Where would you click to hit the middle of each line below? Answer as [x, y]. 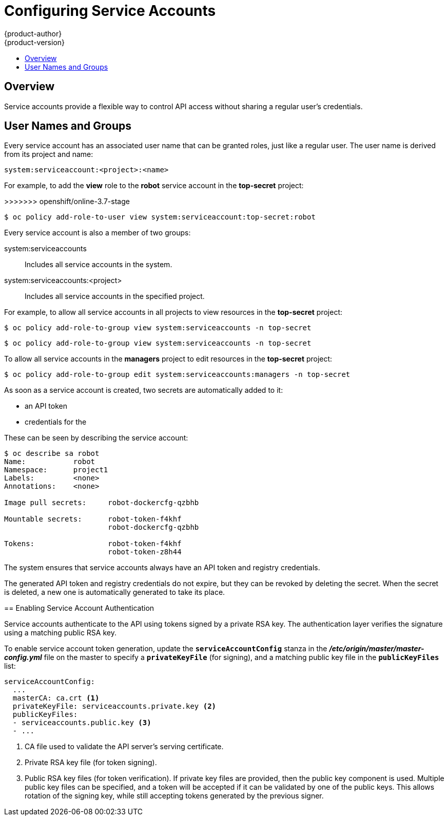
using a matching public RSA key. [60, 633]
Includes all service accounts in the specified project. [115, 296]
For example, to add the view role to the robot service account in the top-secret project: [154, 186]
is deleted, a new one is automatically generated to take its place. [115, 592]
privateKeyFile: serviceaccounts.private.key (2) [114, 706]
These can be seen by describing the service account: [96, 438]
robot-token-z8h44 [145, 552]
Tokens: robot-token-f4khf [93, 544]
